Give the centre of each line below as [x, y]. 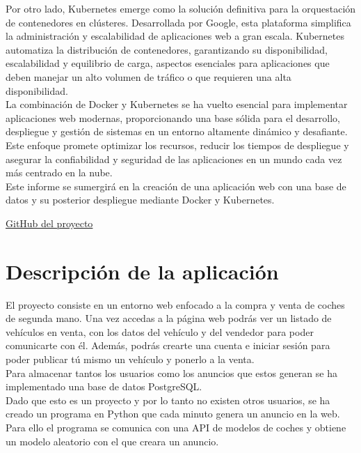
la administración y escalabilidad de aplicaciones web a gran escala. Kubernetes [175, 36]
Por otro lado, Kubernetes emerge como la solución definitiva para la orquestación [181, 8]
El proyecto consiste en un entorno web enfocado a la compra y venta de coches [175, 304]
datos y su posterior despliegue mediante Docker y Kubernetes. [140, 200]
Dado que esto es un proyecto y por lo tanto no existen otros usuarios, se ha [168, 400]
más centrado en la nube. [59, 172]
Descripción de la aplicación [142, 271]
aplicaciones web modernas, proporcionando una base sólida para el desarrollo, [173, 117]
